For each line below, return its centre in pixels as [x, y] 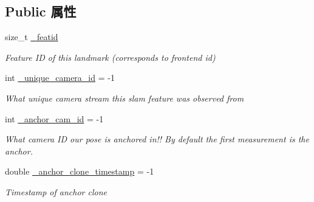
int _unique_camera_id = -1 [60, 78]
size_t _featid [32, 37]
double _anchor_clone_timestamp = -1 [80, 171]
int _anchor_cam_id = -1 [54, 118]
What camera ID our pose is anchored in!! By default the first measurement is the [157, 139]
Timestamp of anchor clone [56, 191]
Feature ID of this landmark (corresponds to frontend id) [110, 57]
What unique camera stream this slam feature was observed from [125, 98]
